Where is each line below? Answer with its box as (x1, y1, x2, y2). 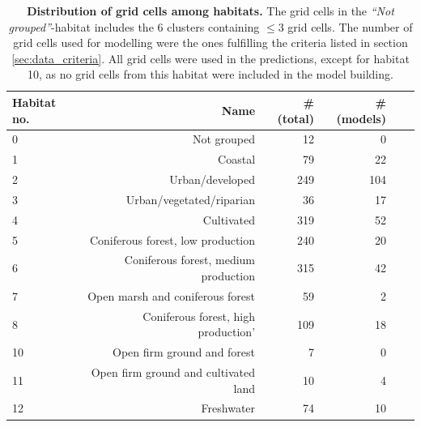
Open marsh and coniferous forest (87, 287, 256, 304)
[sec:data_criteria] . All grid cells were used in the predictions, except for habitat (11, 49, 410, 66)
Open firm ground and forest (113, 344, 256, 361)
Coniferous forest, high (142, 307, 256, 324)
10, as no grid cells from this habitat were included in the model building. (28, 66, 393, 83)
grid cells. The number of (287, 18, 413, 35)
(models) (336, 109, 386, 126)
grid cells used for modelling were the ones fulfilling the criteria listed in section (13, 34, 408, 51)
